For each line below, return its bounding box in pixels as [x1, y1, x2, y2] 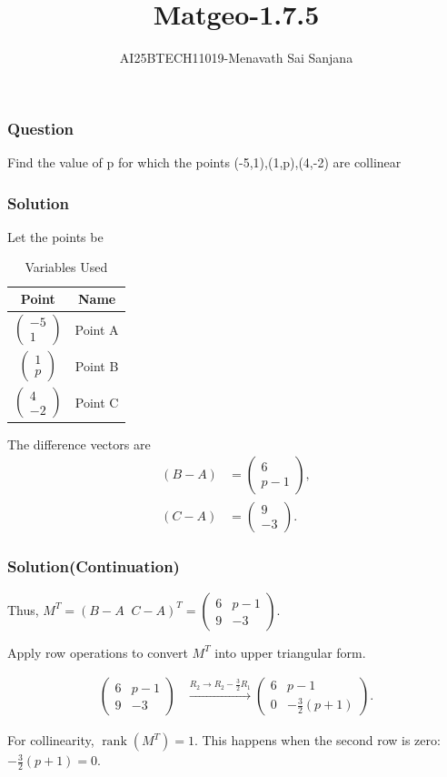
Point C [74, 393, 119, 412]
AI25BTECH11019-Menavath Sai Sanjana [119, 48, 353, 67]
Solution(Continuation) [7, 555, 180, 578]
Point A [74, 319, 119, 338]
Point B [74, 356, 119, 375]
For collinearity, [7, 731, 94, 750]
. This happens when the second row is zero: [194, 731, 441, 750]
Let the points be [7, 227, 104, 246]
